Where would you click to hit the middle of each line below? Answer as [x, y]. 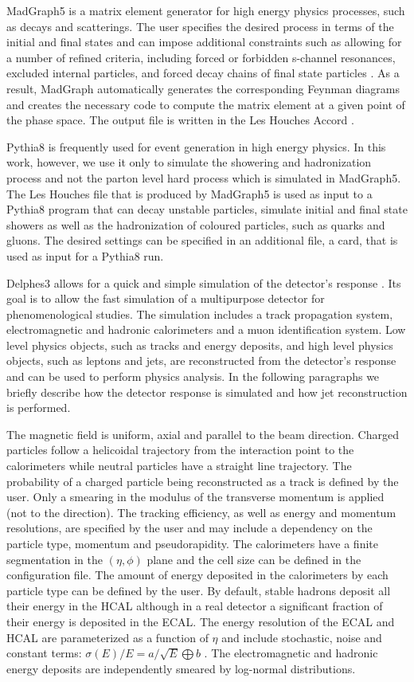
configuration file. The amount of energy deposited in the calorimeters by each [197, 575]
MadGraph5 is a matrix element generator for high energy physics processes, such [206, 10]
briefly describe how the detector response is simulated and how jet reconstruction [207, 392]
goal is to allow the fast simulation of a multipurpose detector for [166, 298]
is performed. [39, 408]
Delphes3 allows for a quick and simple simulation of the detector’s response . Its [204, 282]
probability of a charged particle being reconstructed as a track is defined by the [203, 481]
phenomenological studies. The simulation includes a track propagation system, [200, 314]
